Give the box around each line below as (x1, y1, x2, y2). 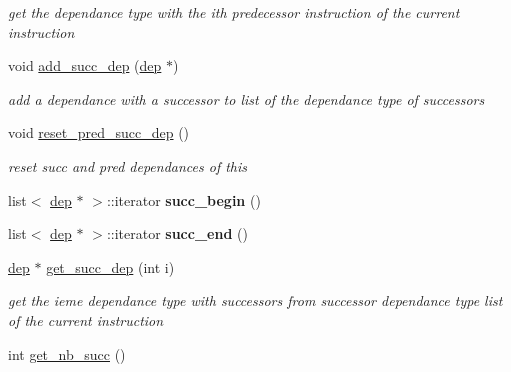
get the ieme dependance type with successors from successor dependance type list (8, 290, 503, 311)
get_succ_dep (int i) (46, 256, 175, 277)
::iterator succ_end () (106, 223, 248, 244)
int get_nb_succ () (8, 343, 126, 364)
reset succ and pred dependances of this (8, 155, 248, 176)
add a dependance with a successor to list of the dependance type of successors (8, 88, 485, 109)
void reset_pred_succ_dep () (8, 122, 190, 143)
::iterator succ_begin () (106, 189, 261, 210)
